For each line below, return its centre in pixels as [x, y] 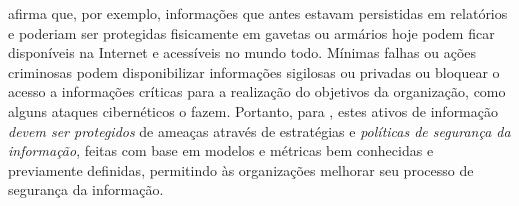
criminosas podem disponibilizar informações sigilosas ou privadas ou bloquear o [254, 71]
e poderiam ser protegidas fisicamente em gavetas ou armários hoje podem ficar [251, 32]
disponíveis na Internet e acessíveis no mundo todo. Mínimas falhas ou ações [242, 52]
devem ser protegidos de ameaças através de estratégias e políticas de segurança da [259, 130]
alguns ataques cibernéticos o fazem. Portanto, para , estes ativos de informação [253, 110]
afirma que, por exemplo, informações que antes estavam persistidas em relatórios [258, 13]
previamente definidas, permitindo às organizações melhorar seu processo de [241, 169]
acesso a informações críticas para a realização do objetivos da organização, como [257, 91]
